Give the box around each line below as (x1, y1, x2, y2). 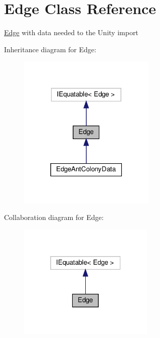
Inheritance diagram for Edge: (4, 44, 96, 54)
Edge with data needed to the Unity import (4, 27, 138, 38)
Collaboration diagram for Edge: (4, 212, 104, 222)
